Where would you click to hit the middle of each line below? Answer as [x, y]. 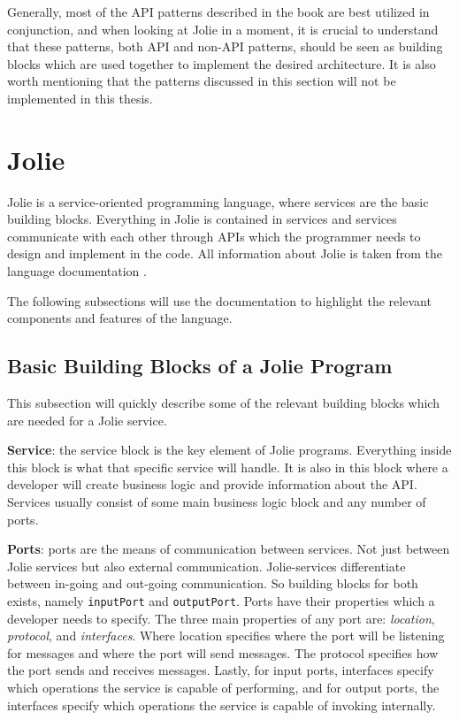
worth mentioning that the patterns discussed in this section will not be [202, 81]
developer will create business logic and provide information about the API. [212, 484]
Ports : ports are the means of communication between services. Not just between [229, 549]
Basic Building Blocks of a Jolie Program [200, 366]
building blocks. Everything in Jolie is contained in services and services [202, 219]
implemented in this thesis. [80, 98]
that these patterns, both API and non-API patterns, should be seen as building [225, 46]
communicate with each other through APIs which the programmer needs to [214, 236]
